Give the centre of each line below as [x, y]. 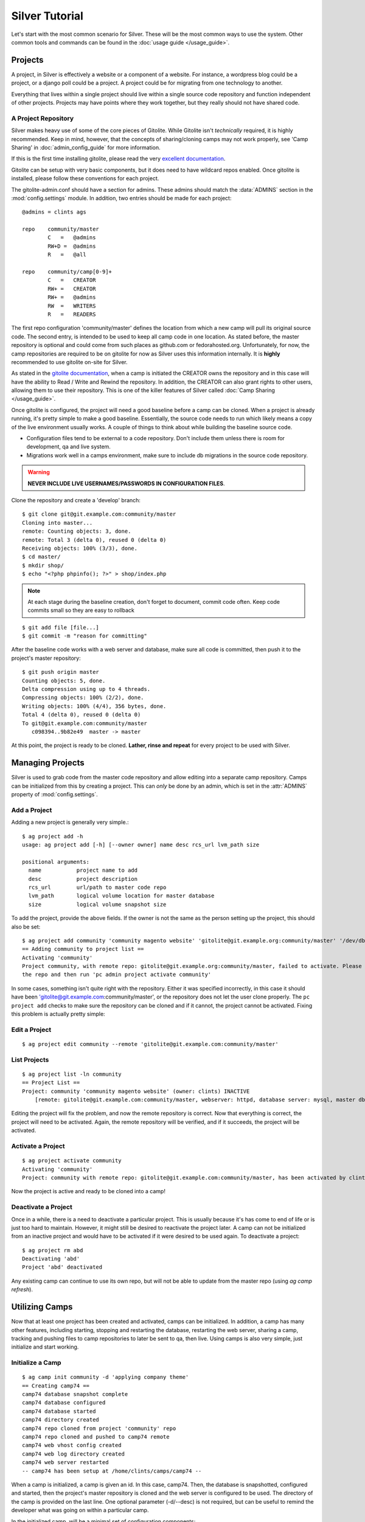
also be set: [26, 927]
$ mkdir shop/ [43, 565]
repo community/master [61, 229]
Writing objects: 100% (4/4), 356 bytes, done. [94, 706]
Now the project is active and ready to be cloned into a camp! [88, 1191]
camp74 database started [59, 1411]
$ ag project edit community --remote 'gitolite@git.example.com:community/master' [151, 1044]
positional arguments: [56, 862]
